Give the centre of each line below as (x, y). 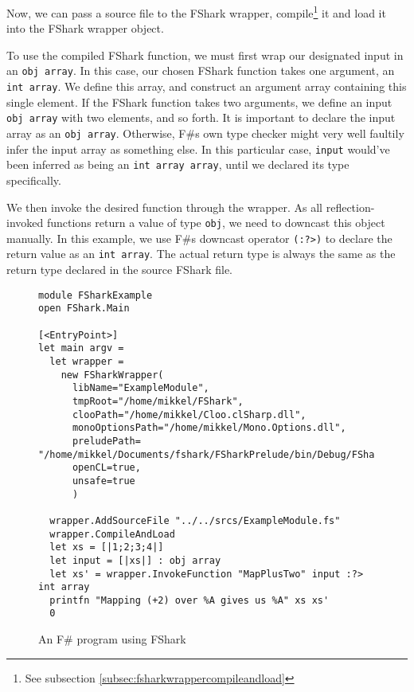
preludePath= (106, 441)
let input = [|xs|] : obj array (135, 560)
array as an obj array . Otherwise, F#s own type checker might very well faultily (205, 133)
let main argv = (81, 348)
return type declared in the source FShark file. (119, 270)
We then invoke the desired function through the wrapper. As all (165, 207)
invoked (25, 223)
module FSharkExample (96, 295)
